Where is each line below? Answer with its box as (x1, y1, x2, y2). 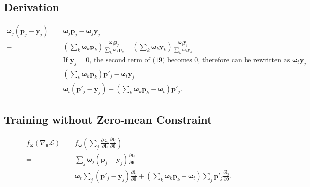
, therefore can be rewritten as (198, 56, 290, 64)
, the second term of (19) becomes (89, 56, 192, 64)
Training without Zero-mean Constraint (4, 111, 212, 127)
